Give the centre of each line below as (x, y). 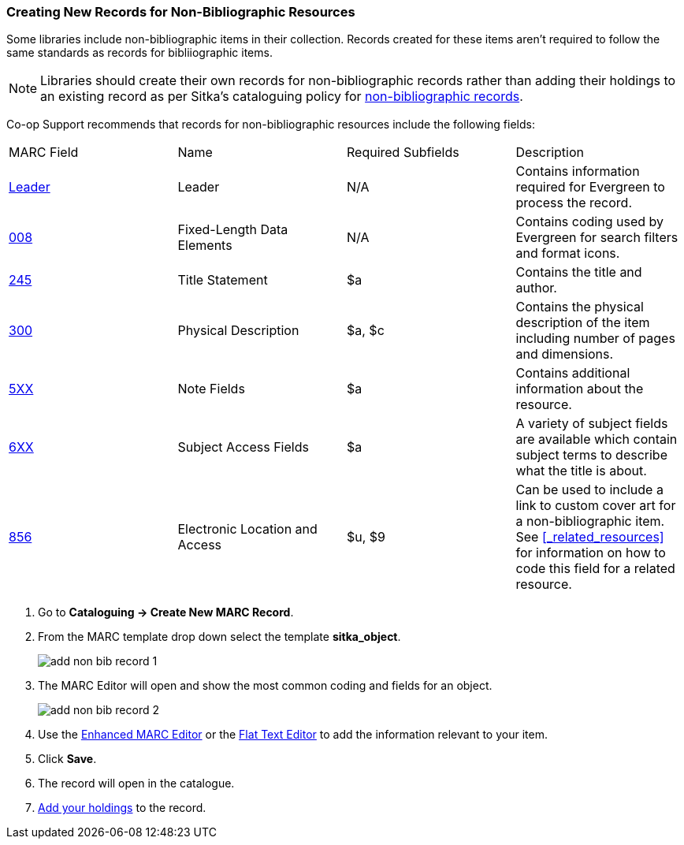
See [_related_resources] (590, 537)
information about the (580, 389)
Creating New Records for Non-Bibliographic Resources (181, 12)
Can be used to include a (589, 490)
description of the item (583, 323)
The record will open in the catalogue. (136, 784)
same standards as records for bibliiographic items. (139, 53)
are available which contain (597, 439)
